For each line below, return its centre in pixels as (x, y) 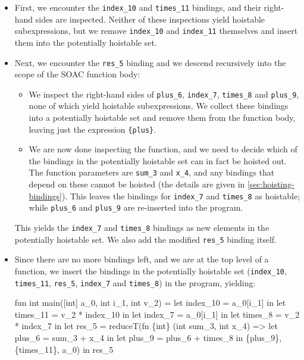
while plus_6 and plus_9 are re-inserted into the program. (136, 207)
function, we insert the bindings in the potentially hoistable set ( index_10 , (151, 270)
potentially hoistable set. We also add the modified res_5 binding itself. (146, 239)
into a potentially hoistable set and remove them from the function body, (162, 117)
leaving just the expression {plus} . (93, 129)
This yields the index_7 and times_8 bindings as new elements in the (142, 227)
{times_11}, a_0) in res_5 (64, 349)
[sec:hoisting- (271, 184)
